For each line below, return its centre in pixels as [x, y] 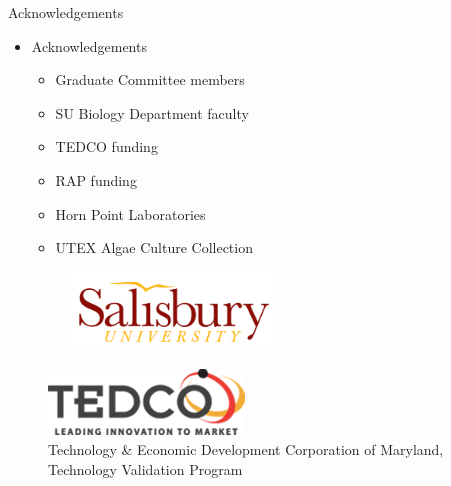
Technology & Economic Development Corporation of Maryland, [246, 449]
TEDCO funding [106, 146]
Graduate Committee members [150, 79]
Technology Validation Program [145, 468]
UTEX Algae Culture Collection [154, 247]
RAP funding [96, 179]
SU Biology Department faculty [152, 112]
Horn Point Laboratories [130, 213]
